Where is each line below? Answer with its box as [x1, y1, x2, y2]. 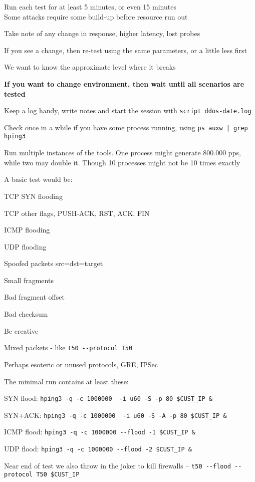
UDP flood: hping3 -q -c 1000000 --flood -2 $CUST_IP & [4, 443, 192, 454]
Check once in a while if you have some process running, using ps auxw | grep [4, 122, 248, 132]
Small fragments [4, 275, 54, 285]
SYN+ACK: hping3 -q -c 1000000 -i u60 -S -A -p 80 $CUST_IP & [4, 409, 227, 420]
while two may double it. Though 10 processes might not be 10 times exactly [4, 157, 240, 167]
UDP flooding [4, 241, 47, 252]
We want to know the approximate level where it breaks [4, 62, 176, 72]
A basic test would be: [4, 174, 73, 184]
